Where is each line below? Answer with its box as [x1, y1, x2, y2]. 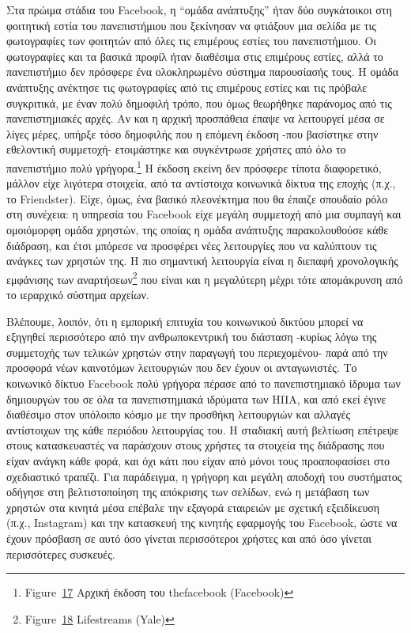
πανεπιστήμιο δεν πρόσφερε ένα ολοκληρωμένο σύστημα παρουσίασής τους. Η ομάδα [6, 63, 399, 80]
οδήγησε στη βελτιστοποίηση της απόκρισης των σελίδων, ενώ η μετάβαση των [6, 483, 370, 500]
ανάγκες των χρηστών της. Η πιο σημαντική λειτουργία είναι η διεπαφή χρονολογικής [6, 252, 398, 269]
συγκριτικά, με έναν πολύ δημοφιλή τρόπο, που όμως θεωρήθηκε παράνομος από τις [6, 94, 392, 111]
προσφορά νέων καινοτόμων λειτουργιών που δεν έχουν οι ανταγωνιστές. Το [6, 359, 357, 376]
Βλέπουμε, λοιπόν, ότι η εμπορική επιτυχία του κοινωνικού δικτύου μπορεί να [6, 313, 364, 329]
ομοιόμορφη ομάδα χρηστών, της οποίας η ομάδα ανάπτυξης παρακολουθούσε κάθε [6, 221, 389, 237]
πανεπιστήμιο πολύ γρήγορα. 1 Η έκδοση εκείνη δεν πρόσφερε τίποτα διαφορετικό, [6, 157, 382, 176]
